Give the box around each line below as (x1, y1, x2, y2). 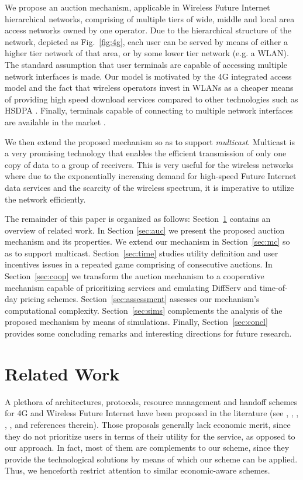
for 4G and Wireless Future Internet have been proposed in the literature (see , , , (5, 407, 299, 419)
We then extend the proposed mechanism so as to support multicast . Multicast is (5, 135, 295, 148)
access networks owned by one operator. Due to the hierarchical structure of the (5, 24, 291, 36)
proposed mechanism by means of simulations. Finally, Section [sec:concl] (5, 316, 268, 328)
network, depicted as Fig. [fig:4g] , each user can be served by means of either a (5, 35, 288, 47)
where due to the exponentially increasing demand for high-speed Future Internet (5, 170, 297, 182)
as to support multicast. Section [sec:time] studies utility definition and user (5, 246, 278, 259)
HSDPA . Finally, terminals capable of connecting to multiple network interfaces (5, 104, 293, 116)
